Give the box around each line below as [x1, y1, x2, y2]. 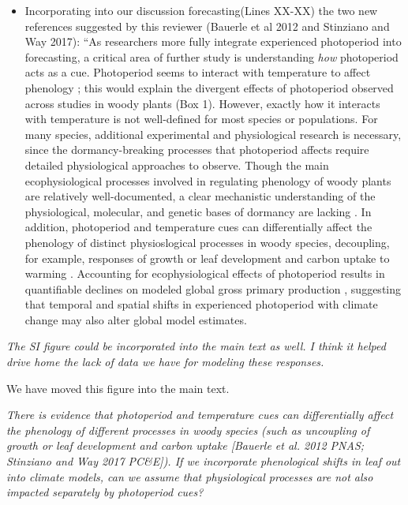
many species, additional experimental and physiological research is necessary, [24, 125, 402, 142]
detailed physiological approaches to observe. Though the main [24, 156, 329, 173]
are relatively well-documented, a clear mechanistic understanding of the [24, 188, 376, 204]
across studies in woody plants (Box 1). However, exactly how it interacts [24, 95, 380, 111]
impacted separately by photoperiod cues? [6, 484, 204, 500]
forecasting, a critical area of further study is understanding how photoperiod [24, 48, 399, 65]
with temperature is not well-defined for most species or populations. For [24, 110, 378, 127]
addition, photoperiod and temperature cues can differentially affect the [24, 219, 372, 235]
